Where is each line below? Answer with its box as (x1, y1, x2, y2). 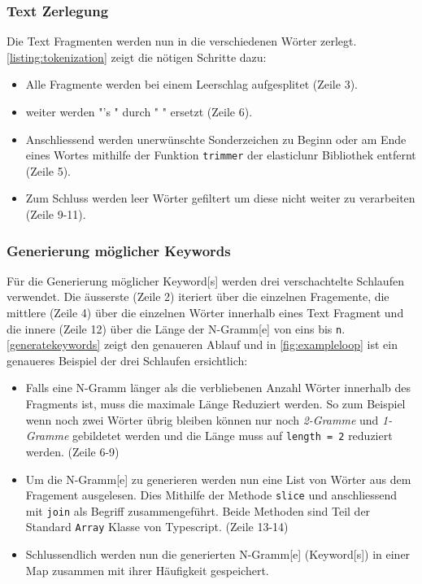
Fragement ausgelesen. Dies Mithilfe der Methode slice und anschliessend (25, 486, 398, 503)
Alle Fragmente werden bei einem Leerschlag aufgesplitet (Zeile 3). (25, 76, 358, 93)
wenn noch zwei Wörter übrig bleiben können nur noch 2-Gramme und (25, 411, 379, 428)
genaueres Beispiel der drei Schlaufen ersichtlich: (7, 351, 248, 368)
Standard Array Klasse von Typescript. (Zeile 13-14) (25, 518, 289, 535)
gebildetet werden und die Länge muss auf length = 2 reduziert (72, 427, 393, 444)
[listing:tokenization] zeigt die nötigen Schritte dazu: (7, 48, 267, 65)
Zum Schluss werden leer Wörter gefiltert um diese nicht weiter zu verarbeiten (25, 190, 415, 207)
